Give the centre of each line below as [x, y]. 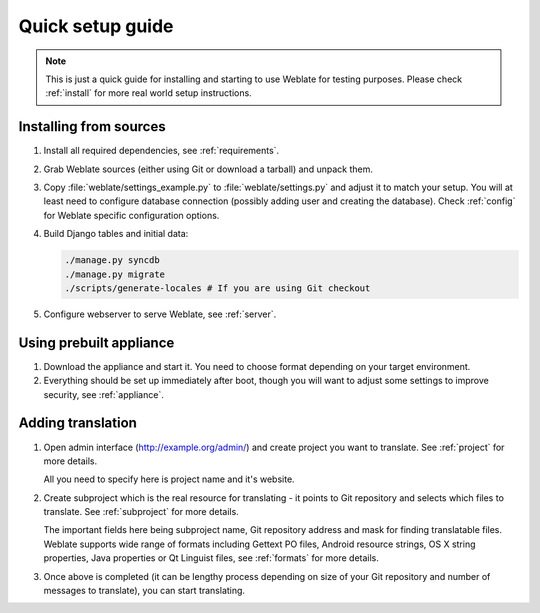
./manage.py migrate [114, 274]
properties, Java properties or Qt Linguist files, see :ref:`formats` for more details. [211, 558]
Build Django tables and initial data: [116, 234]
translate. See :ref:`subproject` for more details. [141, 512]
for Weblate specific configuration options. [131, 215]
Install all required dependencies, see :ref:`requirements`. [161, 151]
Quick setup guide [96, 26]
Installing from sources [92, 126]
